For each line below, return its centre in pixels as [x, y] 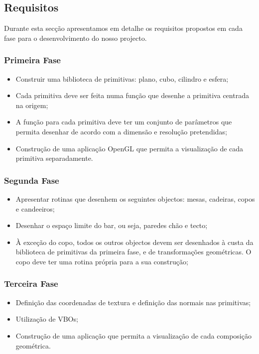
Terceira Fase [31, 284]
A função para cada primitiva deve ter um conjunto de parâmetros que [124, 122]
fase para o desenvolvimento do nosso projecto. [75, 38]
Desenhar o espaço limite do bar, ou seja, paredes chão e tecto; [112, 225]
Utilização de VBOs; [47, 319]
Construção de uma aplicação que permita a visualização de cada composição [133, 335]
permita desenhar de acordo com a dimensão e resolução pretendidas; [121, 131]
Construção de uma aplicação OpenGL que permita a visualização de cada [129, 148]
